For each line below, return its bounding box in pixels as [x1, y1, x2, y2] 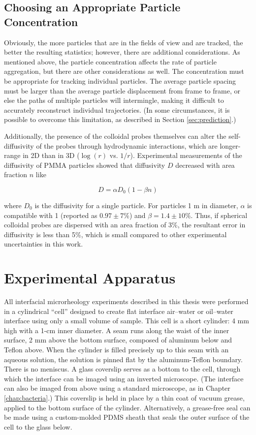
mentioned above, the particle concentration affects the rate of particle [4, 56, 217, 66]
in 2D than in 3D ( [23, 150, 80, 160]
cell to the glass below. [4, 421, 72, 432]
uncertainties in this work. [4, 239, 83, 249]
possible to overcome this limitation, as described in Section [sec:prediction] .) [4, 114, 236, 124]
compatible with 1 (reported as [4, 210, 97, 220]
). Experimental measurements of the [130, 150, 242, 160]
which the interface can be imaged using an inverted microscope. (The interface [4, 373, 244, 383]
